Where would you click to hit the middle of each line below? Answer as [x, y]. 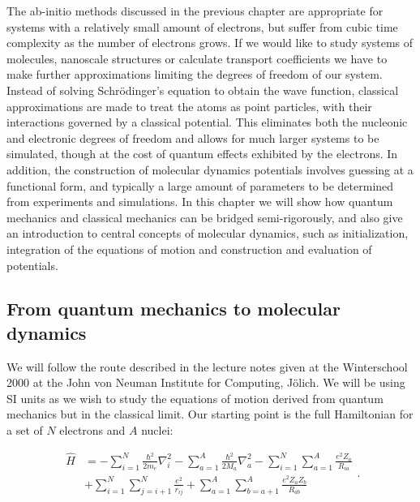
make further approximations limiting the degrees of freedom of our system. [195, 74]
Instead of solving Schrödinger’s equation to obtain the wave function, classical [203, 90]
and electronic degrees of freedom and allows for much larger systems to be [193, 137]
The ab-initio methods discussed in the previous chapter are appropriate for [195, 11]
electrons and [92, 430]
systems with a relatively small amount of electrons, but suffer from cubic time [202, 26]
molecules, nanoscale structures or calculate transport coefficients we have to [197, 58]
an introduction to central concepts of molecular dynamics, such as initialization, [208, 233]
